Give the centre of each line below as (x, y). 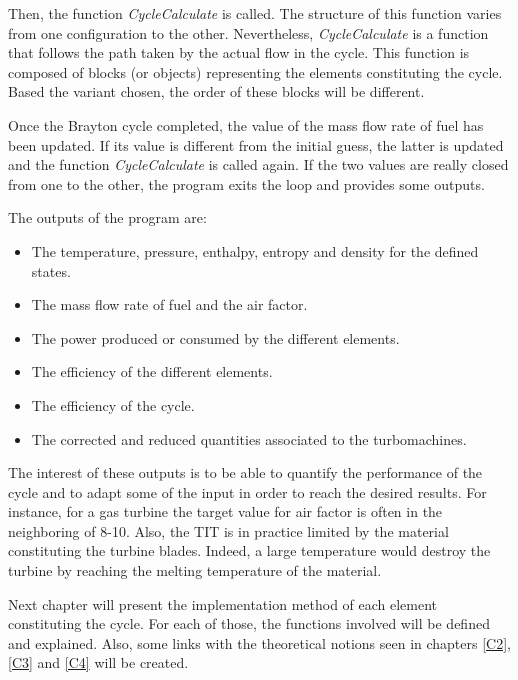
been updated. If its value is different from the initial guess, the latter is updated (256, 144)
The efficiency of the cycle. (113, 404)
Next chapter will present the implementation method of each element (223, 603)
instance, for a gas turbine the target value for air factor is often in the (225, 511)
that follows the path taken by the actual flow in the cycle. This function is (239, 52)
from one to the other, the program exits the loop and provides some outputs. (246, 183)
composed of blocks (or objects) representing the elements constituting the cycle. (255, 71)
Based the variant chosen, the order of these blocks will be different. (216, 91)
